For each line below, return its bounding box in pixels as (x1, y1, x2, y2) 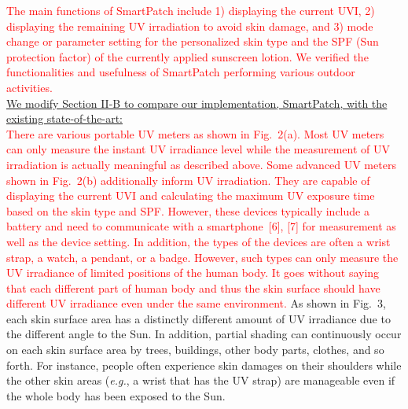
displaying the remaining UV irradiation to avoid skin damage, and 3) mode (6, 17, 373, 34)
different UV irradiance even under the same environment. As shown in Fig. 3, (6, 295, 386, 311)
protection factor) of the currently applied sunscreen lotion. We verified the (6, 48, 369, 64)
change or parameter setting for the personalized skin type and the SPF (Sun (6, 33, 379, 50)
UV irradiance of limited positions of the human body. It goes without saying (6, 264, 380, 281)
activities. (6, 79, 53, 95)
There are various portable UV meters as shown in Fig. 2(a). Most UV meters (6, 125, 384, 142)
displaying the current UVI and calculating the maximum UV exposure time (6, 187, 375, 204)
